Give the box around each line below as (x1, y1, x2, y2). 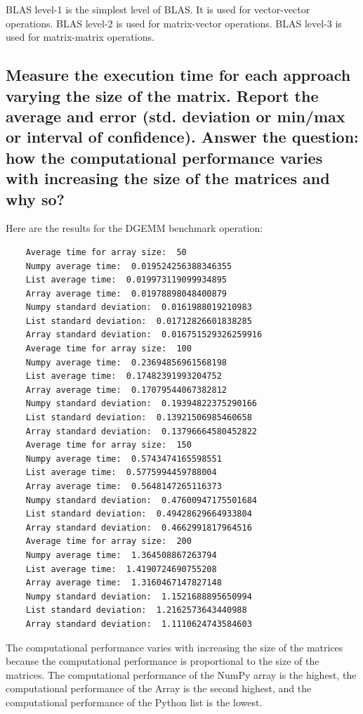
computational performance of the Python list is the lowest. (6, 694, 263, 709)
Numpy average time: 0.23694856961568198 (25, 357, 227, 368)
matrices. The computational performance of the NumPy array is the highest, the (6, 667, 357, 682)
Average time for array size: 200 (25, 536, 192, 547)
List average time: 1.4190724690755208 (25, 564, 217, 574)
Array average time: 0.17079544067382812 (25, 384, 227, 395)
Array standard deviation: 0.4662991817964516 (25, 522, 252, 533)
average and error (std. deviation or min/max (6, 105, 345, 126)
